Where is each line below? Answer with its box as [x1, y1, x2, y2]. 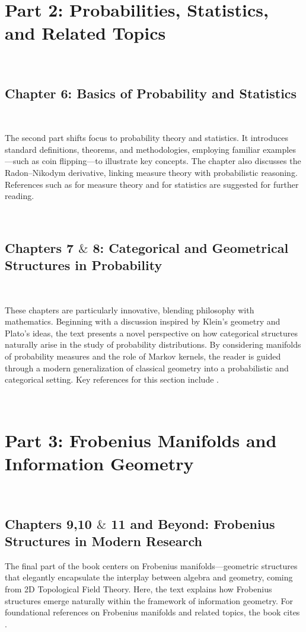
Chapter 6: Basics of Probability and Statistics [5, 84, 297, 102]
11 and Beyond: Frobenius [111, 514, 275, 532]
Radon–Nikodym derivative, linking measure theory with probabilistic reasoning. [5, 166, 298, 179]
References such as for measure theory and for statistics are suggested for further [5, 178, 299, 190]
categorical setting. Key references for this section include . [5, 373, 219, 386]
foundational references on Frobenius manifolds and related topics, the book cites [5, 606, 300, 618]
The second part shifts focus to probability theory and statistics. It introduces [5, 131, 288, 144]
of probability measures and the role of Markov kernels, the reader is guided [5, 350, 281, 362]
